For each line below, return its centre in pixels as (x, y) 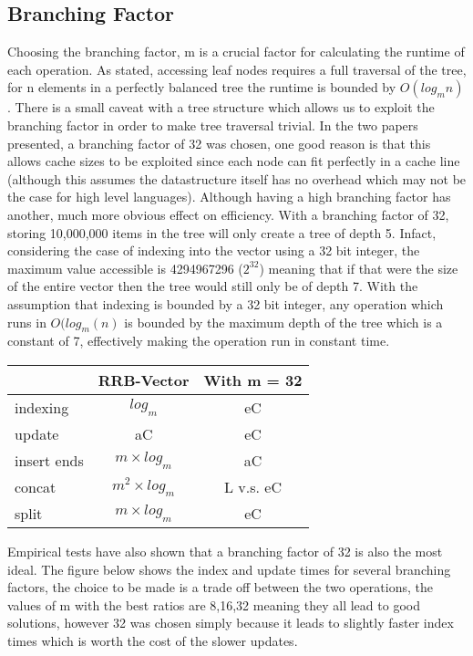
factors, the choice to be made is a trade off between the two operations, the (220, 587)
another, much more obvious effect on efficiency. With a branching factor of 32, (228, 214)
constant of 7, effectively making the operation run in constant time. (199, 341)
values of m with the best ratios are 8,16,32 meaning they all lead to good (214, 604)
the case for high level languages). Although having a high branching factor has (229, 197)
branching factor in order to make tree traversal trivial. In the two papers (213, 125)
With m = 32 (253, 380)
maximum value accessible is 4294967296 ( (125, 268)
